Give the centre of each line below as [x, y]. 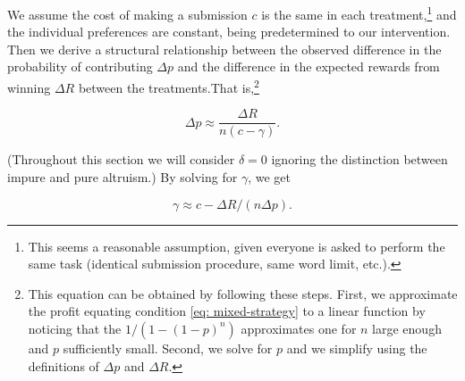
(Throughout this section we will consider [121, 159]
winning [29, 87]
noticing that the [75, 328]
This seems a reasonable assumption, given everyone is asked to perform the [237, 246]
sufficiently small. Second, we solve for [168, 348]
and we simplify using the [357, 348]
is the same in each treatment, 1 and [359, 13]
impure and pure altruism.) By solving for [123, 176]
